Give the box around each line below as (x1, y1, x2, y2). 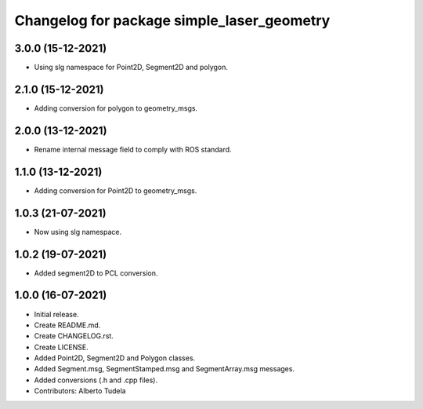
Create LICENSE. (34, 342, 89, 352)
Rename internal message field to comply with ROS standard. (34, 144, 232, 154)
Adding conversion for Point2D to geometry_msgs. (34, 185, 197, 195)
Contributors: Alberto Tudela (34, 386, 126, 396)
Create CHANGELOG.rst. (34, 331, 114, 341)
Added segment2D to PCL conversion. (34, 268, 158, 278)
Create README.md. (34, 320, 101, 330)
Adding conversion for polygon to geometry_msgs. (34, 103, 198, 113)
